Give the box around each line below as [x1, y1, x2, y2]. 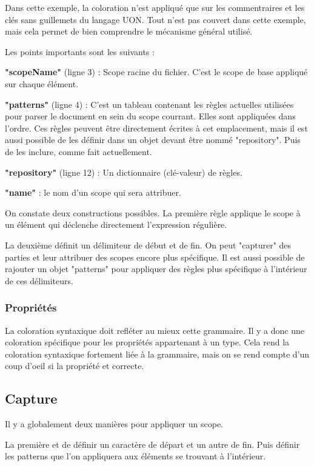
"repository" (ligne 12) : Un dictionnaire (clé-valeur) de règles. [5, 165, 242, 178]
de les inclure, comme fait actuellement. [5, 145, 152, 158]
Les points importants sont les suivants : [5, 45, 155, 58]
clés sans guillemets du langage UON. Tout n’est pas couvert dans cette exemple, [5, 13, 306, 25]
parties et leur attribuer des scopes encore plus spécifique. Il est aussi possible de [5, 250, 305, 263]
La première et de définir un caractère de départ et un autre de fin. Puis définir [5, 438, 300, 450]
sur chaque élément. [5, 77, 79, 90]
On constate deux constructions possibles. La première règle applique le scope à [5, 206, 301, 219]
